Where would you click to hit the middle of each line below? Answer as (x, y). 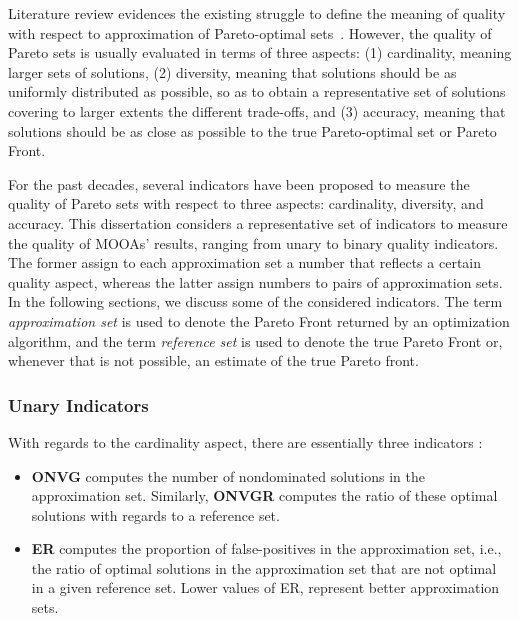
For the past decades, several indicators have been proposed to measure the (239, 183)
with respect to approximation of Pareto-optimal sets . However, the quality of (250, 32)
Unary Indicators (78, 404)
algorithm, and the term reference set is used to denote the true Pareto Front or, (255, 340)
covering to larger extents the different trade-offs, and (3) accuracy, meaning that (257, 110)
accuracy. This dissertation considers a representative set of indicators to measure (258, 222)
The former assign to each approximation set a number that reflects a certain (245, 262)
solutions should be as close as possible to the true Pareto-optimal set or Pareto (252, 130)
